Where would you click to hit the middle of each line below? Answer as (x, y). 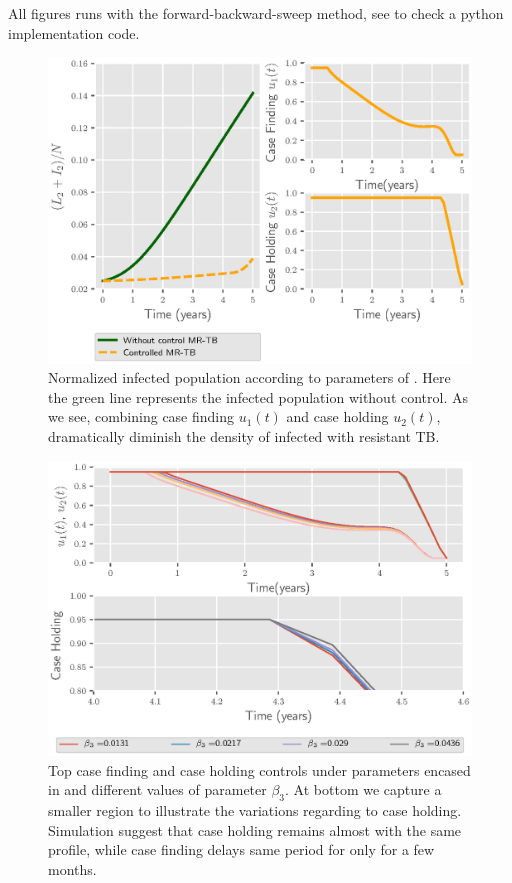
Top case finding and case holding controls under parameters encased (259, 769)
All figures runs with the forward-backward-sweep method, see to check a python (256, 13)
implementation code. (74, 32)
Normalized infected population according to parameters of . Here (249, 377)
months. (72, 868)
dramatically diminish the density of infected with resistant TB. (244, 435)
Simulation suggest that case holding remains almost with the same (255, 829)
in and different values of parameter (157, 789)
